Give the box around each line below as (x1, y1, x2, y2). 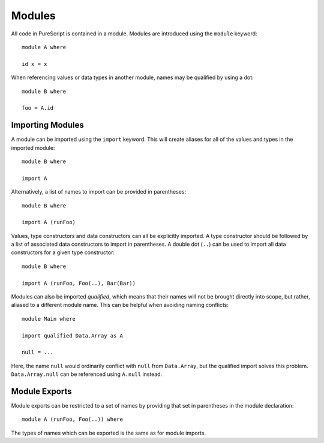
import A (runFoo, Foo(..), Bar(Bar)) (22, 279, 136, 287)
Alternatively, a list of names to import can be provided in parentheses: (11, 188, 186, 195)
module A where (22, 44, 67, 50)
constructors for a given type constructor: (11, 249, 115, 256)
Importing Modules (11, 120, 84, 130)
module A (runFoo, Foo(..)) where (22, 416, 123, 423)
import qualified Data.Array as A (22, 332, 123, 339)
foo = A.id (22, 105, 54, 111)
